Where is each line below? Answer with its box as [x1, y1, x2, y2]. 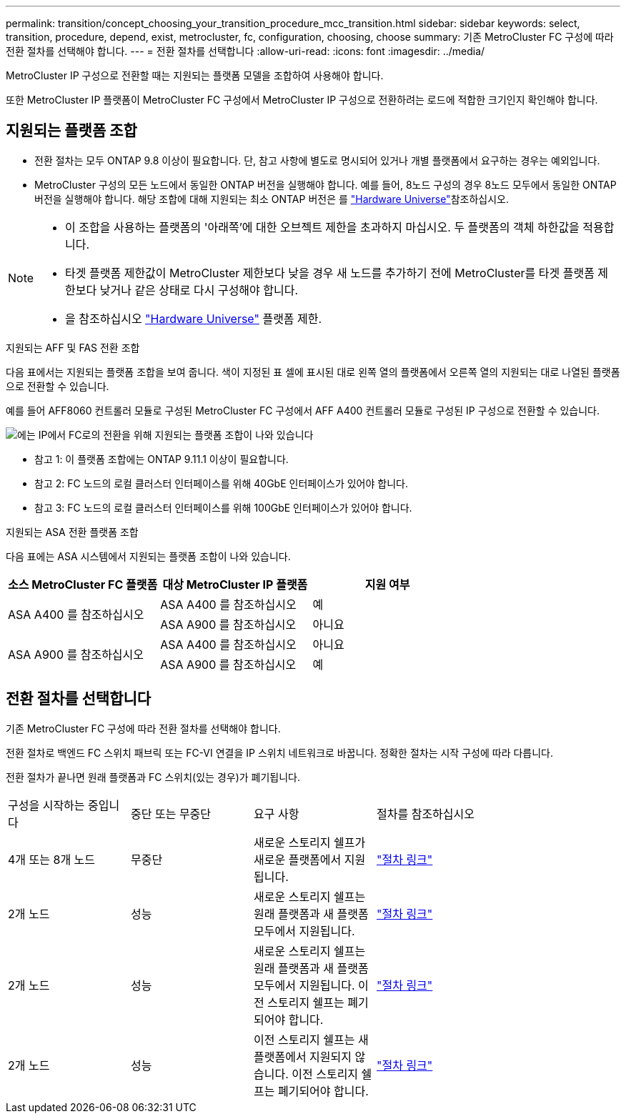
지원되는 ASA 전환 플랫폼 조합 [6, 525, 139, 538]
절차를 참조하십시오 [377, 806, 475, 821]
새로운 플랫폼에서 [254, 852, 342, 867]
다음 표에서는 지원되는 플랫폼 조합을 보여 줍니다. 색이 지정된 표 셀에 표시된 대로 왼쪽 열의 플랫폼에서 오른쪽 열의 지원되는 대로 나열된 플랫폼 [6, 365, 620, 378]
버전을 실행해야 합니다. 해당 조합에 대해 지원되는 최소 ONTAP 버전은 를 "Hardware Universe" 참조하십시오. [34, 192, 509, 205]
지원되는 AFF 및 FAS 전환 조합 [6, 341, 140, 354]
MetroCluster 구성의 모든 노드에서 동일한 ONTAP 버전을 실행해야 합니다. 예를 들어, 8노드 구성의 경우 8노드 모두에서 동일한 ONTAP [34, 178, 617, 191]
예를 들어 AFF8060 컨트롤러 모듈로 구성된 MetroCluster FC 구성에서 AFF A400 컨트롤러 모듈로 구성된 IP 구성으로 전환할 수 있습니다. [6, 404, 600, 417]
